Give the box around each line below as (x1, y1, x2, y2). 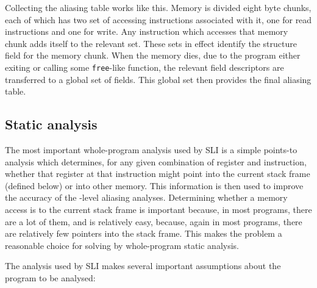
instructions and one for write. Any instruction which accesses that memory (5, 25, 288, 38)
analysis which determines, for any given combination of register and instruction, (5, 155, 307, 168)
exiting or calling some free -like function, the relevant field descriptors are (5, 60, 284, 73)
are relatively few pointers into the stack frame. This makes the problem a (5, 227, 282, 240)
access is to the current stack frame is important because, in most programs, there (5, 203, 312, 215)
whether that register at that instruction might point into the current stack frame (5, 167, 310, 180)
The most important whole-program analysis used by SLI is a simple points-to (5, 143, 297, 156)
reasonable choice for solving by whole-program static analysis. (5, 239, 239, 251)
